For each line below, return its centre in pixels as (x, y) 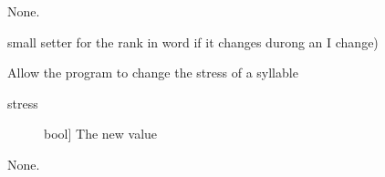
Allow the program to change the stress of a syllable (153, 73)
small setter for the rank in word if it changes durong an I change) (193, 42)
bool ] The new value (101, 134)
